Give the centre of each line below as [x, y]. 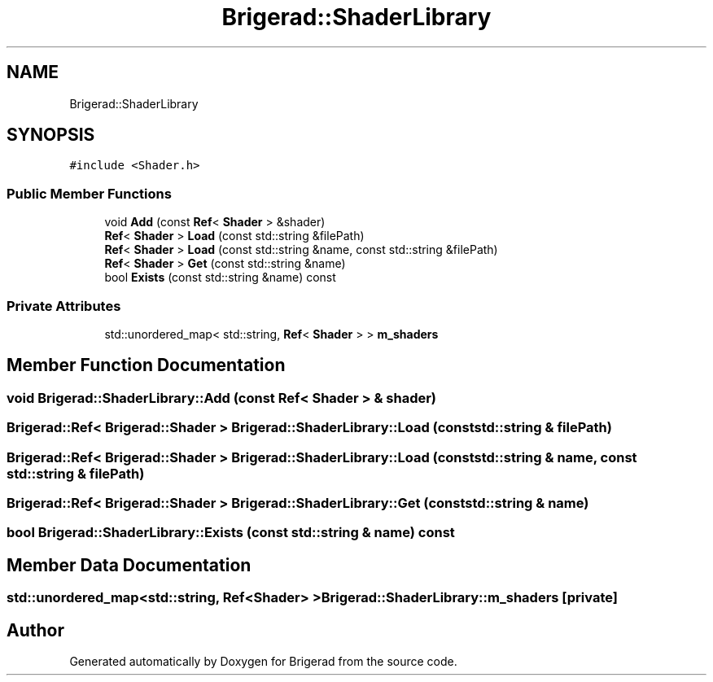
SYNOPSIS [51, 135]
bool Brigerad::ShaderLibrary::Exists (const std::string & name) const [231, 533]
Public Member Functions [89, 193]
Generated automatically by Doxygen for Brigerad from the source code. [263, 661]
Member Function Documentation [146, 365]
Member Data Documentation [129, 565]
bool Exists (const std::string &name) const [220, 278]
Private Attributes [64, 306]
